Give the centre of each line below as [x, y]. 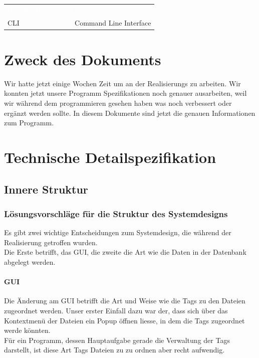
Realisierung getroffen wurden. [51, 242]
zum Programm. [29, 123]
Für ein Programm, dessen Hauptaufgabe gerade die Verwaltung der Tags [117, 340]
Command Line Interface [113, 22]
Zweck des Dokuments [83, 59]
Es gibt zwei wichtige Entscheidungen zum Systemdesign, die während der [118, 232]
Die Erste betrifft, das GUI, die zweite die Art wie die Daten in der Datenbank [125, 252]
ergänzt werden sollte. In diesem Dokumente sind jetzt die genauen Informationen [130, 113]
